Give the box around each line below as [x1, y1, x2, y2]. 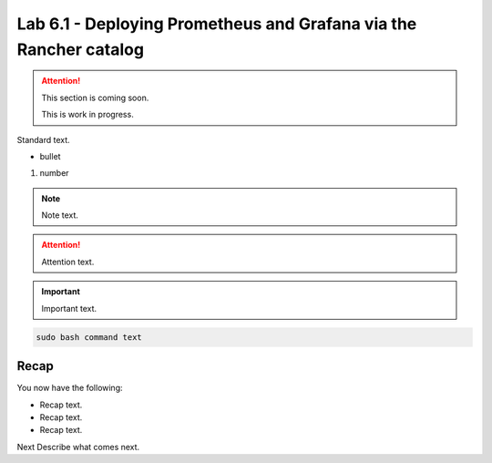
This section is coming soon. [41, 92, 149, 103]
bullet [39, 150, 61, 161]
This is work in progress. [41, 109, 134, 120]
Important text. [41, 303, 97, 314]
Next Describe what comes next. [16, 441, 140, 452]
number [39, 168, 69, 179]
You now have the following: [16, 383, 123, 394]
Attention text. [41, 256, 95, 267]
